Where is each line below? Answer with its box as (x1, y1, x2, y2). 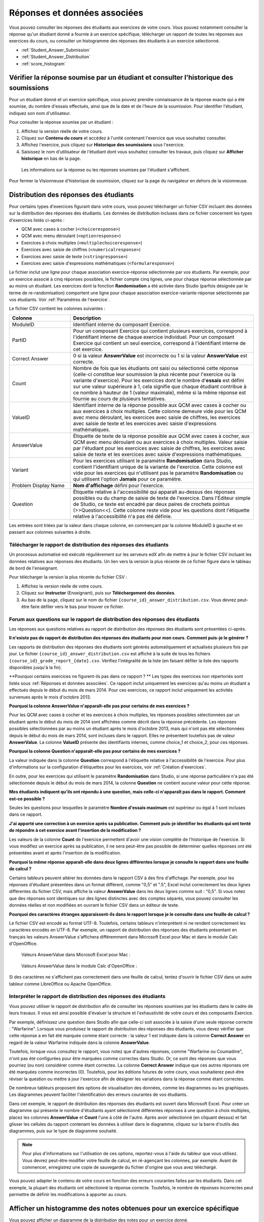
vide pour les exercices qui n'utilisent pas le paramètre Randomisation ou (73, 469, 243, 476)
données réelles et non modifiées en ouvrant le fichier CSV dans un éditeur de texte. (9, 902, 179, 908)
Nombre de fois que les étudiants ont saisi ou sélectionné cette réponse (73, 365, 239, 371)
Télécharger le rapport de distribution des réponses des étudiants (9, 541, 169, 548)
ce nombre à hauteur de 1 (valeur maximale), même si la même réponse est (73, 389, 246, 396)
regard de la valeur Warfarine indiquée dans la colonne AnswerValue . (9, 1039, 150, 1046)
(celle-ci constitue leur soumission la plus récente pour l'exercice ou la (73, 371, 236, 377)
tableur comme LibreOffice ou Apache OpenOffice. (9, 981, 112, 987)
